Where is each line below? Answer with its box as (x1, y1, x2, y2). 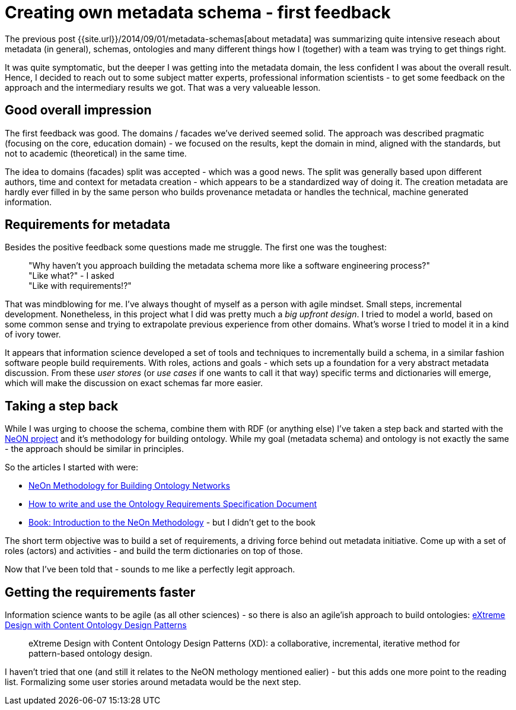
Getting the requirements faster (5, 584, 196, 600)
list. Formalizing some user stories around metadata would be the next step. (5, 677, 301, 687)
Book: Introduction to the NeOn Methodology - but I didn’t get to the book (28, 517, 316, 528)
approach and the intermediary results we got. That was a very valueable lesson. (5, 82, 321, 93)
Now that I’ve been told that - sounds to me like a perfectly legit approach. (5, 564, 295, 575)
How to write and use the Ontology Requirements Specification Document (28, 499, 317, 510)
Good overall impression (5, 103, 152, 118)
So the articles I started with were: (5, 462, 138, 473)
